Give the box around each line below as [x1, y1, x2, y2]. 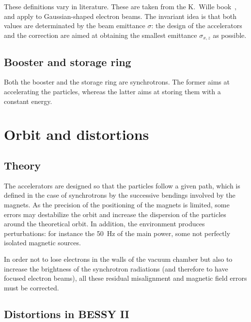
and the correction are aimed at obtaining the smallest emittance [4, 30, 197, 40]
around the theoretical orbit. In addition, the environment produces [4, 219, 205, 229]
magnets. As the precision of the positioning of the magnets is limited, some [4, 199, 230, 209]
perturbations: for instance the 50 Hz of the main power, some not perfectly [4, 228, 231, 238]
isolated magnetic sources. [4, 237, 81, 248]
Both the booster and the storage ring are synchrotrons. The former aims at [4, 77, 230, 87]
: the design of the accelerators [151, 20, 242, 31]
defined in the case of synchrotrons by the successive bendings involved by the [4, 190, 235, 200]
